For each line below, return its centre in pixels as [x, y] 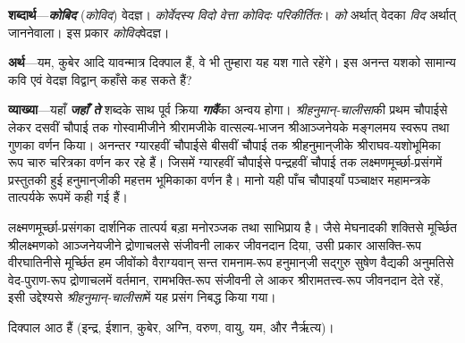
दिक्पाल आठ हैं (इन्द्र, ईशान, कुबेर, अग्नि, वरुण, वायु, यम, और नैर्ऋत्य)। [171, 326]
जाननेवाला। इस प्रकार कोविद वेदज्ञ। [89, 32]
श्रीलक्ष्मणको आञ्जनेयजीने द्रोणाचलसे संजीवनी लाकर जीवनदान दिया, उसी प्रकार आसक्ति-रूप [215, 244]
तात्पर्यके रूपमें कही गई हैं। [68, 197]
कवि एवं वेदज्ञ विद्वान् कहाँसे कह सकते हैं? [100, 79]
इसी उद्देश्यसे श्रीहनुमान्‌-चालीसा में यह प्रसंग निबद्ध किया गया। [142, 297]
